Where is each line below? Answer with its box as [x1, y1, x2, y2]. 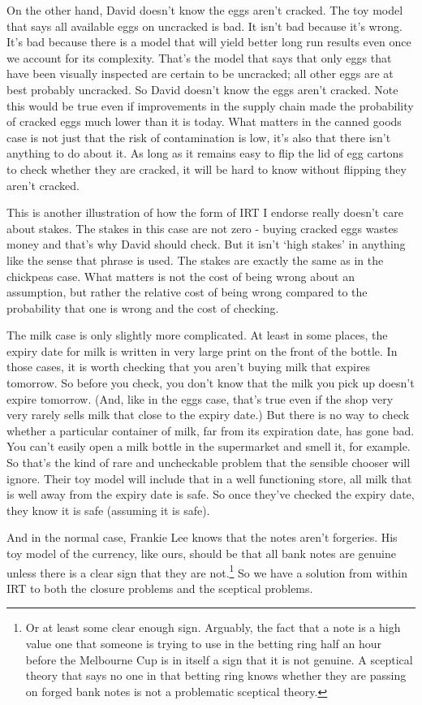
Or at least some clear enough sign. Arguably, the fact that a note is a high [25, 619, 401, 636]
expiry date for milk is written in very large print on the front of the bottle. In [6, 342, 398, 359]
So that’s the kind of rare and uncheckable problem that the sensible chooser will [6, 454, 411, 471]
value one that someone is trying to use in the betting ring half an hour [25, 635, 382, 652]
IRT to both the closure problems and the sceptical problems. [6, 579, 313, 596]
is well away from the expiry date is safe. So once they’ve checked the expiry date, [6, 486, 415, 503]
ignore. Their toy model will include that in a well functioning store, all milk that [6, 469, 412, 487]
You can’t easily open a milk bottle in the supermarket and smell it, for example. [6, 438, 411, 455]
